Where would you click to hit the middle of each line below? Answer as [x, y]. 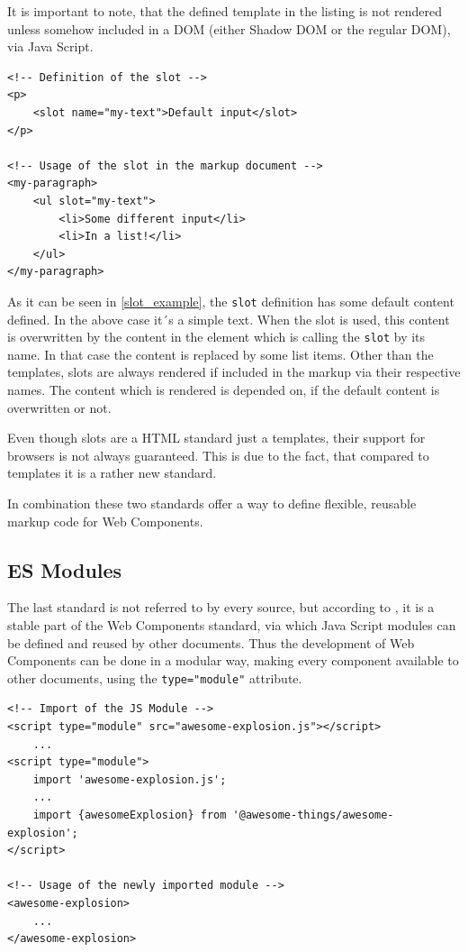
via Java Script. [50, 46]
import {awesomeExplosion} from [130, 815]
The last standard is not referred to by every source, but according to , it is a [221, 607]
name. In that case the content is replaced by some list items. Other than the [220, 354]
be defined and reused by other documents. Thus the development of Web [211, 642]
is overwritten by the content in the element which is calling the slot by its [216, 337]
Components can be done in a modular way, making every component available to [233, 660]
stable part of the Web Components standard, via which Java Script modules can [232, 624]
